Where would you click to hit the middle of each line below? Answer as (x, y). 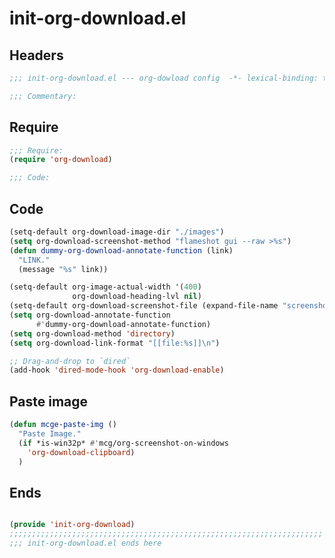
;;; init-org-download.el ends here (85, 543)
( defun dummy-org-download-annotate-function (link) (121, 250)
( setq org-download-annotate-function (90, 315)
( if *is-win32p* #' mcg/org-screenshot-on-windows (123, 443)
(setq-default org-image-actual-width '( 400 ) (105, 287)
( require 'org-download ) (61, 160)
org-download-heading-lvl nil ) (137, 297)
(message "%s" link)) (63, 269)
